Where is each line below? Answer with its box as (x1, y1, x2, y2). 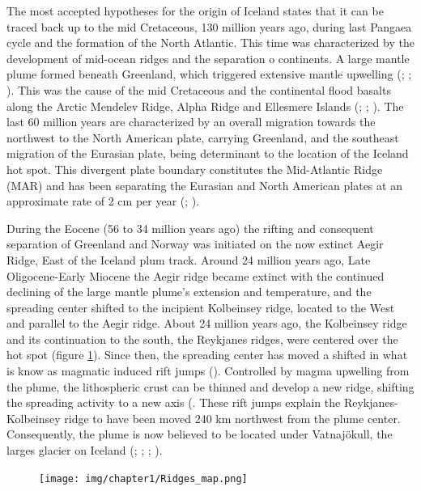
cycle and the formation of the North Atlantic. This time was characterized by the (6, 34, 415, 51)
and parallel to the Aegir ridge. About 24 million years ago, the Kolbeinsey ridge (6, 315, 407, 332)
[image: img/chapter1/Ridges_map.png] (39, 472, 248, 485)
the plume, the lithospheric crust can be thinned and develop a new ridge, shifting (6, 378, 415, 395)
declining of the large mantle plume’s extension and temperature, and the (6, 283, 372, 300)
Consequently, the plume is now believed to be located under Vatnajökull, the (6, 425, 393, 442)
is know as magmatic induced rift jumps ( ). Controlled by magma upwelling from (6, 362, 410, 379)
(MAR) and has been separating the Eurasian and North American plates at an (6, 176, 402, 193)
